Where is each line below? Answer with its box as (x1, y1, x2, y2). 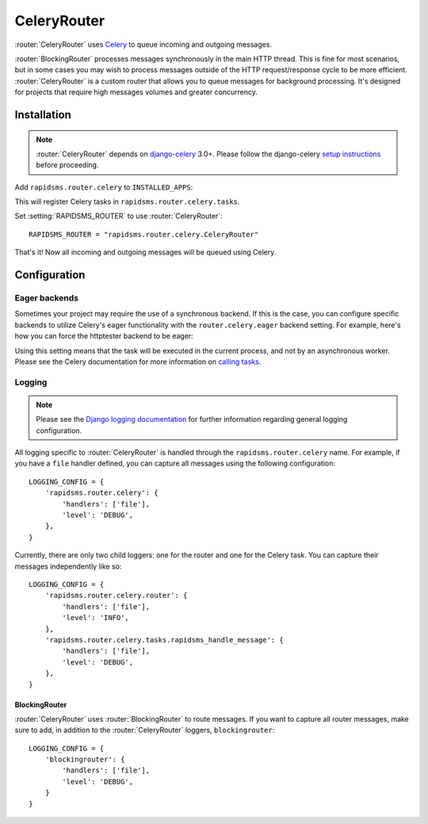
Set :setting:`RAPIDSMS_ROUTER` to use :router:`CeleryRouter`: (14, 211, 224, 221)
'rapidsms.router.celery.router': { (44, 591, 188, 600)
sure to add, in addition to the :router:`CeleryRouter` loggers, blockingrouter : (14, 726, 275, 735)
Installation (14, 108, 71, 121)
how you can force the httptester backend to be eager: (14, 332, 193, 341)
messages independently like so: (14, 561, 122, 571)
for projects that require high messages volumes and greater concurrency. (14, 87, 258, 97)
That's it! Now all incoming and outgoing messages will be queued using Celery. (14, 247, 277, 257)
